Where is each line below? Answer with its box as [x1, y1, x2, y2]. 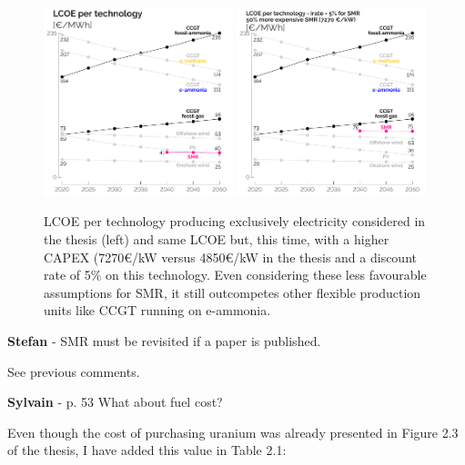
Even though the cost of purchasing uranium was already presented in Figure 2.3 [7, 422, 459, 441]
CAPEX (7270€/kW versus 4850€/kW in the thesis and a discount [44, 247, 417, 266]
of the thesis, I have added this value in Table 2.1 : [7, 440, 287, 460]
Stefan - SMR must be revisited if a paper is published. [7, 331, 321, 350]
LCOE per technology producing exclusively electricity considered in [44, 212, 426, 231]
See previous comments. [7, 361, 140, 381]
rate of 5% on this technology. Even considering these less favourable [44, 265, 427, 284]
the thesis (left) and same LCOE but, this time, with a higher [44, 229, 389, 248]
